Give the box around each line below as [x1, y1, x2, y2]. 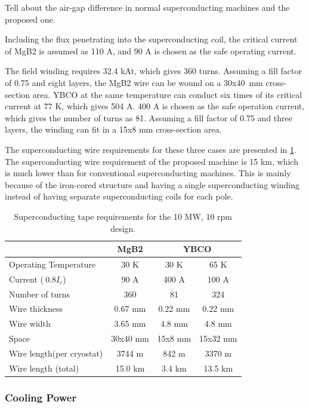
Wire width [9, 317, 51, 330]
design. [110, 222, 136, 234]
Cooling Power [5, 389, 77, 404]
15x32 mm [199, 332, 237, 345]
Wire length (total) [9, 361, 79, 374]
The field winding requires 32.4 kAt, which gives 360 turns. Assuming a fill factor [5, 65, 302, 77]
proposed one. [5, 13, 55, 25]
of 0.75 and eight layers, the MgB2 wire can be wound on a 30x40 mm [5, 76, 263, 88]
